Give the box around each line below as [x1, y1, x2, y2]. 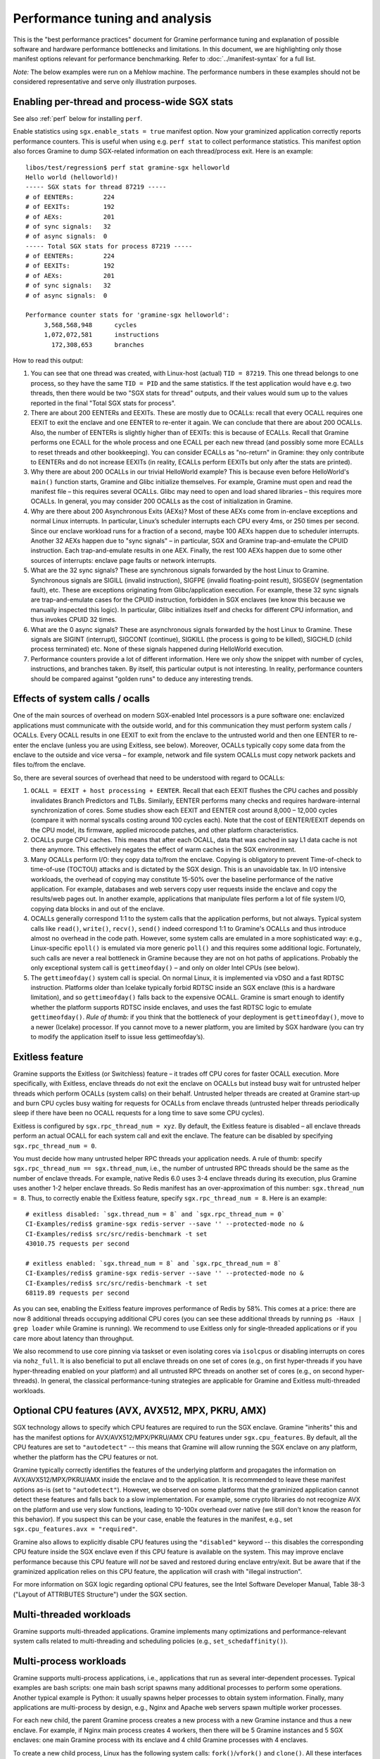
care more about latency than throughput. [13, 1334, 134, 1342]
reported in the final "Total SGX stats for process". [30, 398, 176, 407]
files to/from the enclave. [13, 761, 86, 769]
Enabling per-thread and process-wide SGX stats [13, 96, 234, 108]
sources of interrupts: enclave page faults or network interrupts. [30, 556, 217, 564]
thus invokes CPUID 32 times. [30, 616, 118, 624]
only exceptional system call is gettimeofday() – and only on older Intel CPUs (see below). [30, 964, 300, 972]
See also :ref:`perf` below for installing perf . [13, 115, 143, 123]
